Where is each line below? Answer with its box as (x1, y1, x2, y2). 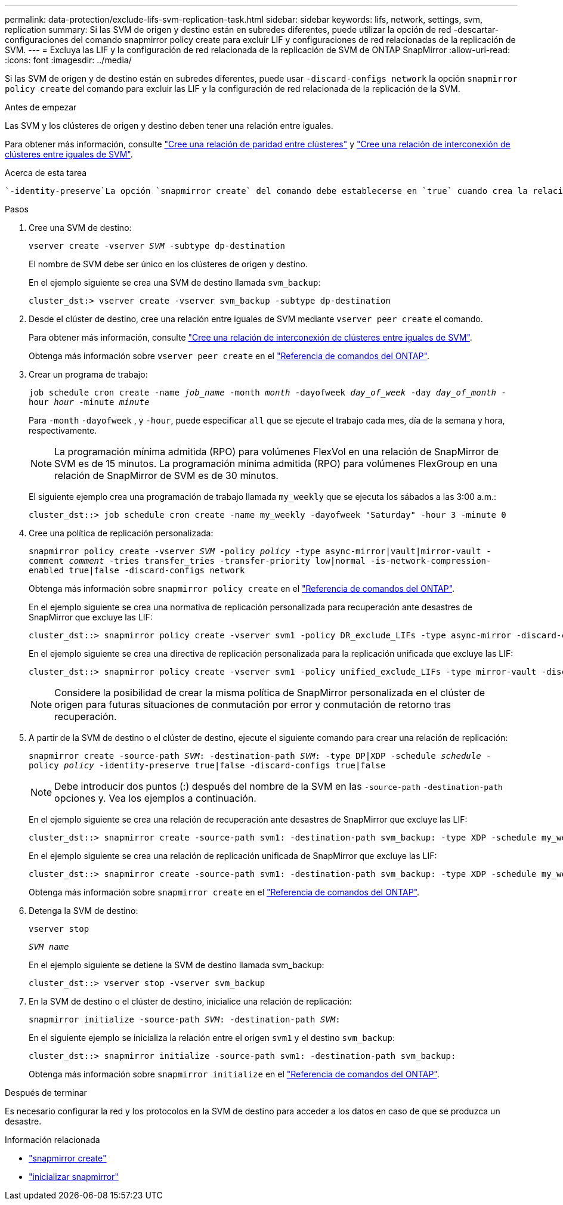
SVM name (29, 942, 69, 951)
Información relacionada (5, 1135, 100, 1145)
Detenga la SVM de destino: (29, 906, 138, 916)
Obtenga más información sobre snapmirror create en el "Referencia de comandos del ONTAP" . (29, 887, 420, 897)
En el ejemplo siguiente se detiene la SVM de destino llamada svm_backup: (29, 960, 324, 970)
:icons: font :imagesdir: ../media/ (5, 55, 132, 65)
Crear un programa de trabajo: (29, 369, 148, 379)
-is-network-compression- (370, 556, 491, 566)
